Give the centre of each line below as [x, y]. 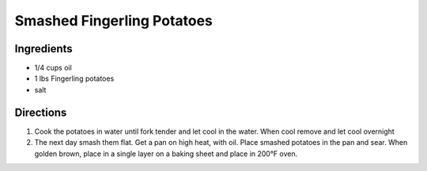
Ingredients [43, 49]
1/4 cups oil [53, 68]
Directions [41, 112]
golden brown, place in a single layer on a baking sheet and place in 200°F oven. [166, 154]
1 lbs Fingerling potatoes [74, 78]
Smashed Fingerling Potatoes [114, 21]
